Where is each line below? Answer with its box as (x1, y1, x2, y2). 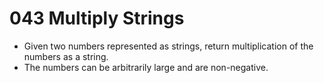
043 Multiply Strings (9, 7, 185, 30)
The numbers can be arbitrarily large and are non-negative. (23, 61, 269, 73)
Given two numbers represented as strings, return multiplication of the (23, 40, 314, 52)
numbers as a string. (23, 50, 109, 62)
